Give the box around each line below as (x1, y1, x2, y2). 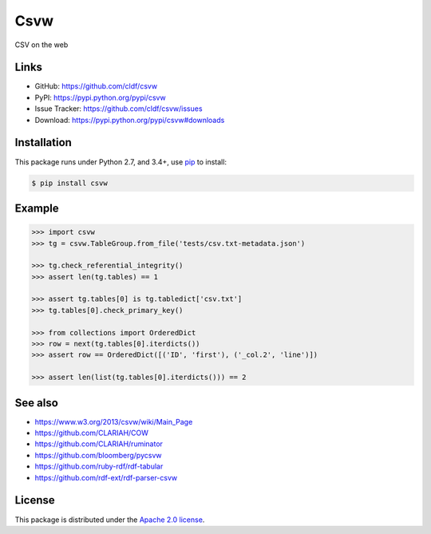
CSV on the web (14, 40, 69, 49)
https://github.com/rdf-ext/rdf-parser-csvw (34, 473, 178, 482)
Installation (14, 136, 72, 149)
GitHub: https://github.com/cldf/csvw (34, 81, 158, 91)
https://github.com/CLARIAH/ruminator (34, 439, 164, 449)
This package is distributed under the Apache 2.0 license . (14, 515, 205, 524)
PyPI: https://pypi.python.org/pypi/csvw (34, 93, 167, 102)
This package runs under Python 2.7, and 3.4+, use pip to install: (14, 156, 227, 167)
